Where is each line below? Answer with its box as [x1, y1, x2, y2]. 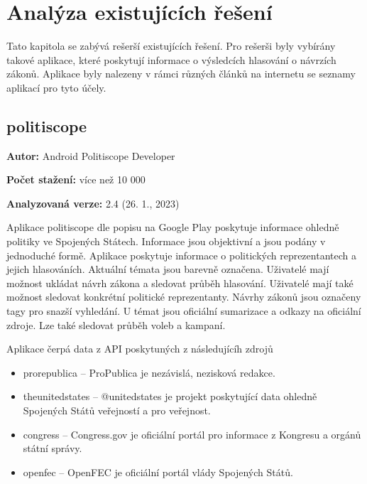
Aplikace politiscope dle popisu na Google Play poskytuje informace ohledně [6, 220, 339, 235]
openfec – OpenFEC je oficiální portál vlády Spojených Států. [23, 464, 293, 479]
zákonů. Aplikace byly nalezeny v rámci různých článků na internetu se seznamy [6, 66, 356, 81]
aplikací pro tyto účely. [6, 80, 106, 95]
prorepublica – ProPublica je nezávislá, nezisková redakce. [23, 365, 275, 380]
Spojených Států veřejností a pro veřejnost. [23, 403, 211, 418]
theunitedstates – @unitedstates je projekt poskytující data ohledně [23, 389, 317, 404]
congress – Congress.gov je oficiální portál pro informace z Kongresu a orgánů [23, 426, 361, 441]
